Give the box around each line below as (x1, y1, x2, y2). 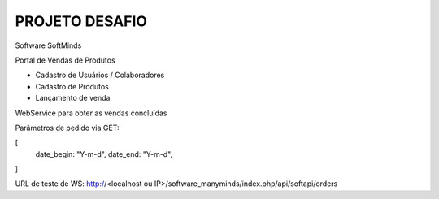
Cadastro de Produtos (35, 81, 109, 91)
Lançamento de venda (35, 93, 111, 103)
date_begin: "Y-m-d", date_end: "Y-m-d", (35, 149, 173, 158)
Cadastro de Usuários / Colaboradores (35, 70, 165, 80)
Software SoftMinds (15, 41, 82, 50)
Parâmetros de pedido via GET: (15, 123, 120, 132)
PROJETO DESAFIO (15, 12, 148, 30)
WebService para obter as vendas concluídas (15, 108, 167, 118)
